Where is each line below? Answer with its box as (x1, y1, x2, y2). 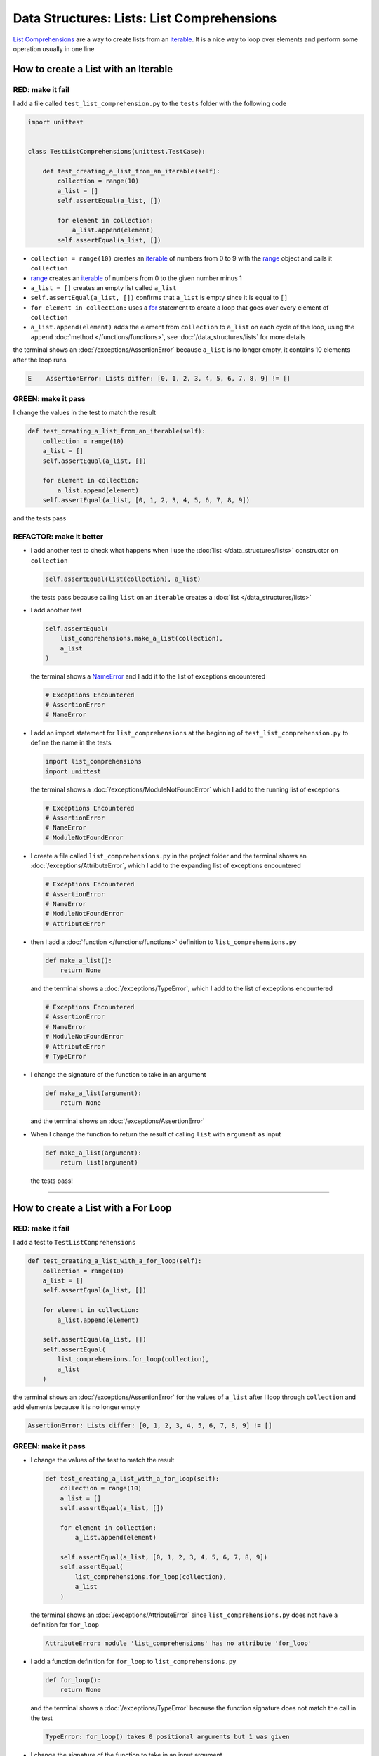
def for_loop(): (45, 1676, 102, 1684)
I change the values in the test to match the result (13, 408, 157, 417)
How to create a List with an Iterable (13, 63, 173, 75)
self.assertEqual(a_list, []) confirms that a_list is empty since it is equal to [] (30, 294, 288, 302)
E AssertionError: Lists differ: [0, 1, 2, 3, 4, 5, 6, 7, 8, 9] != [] (27, 374, 291, 382)
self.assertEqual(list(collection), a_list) (45, 575, 201, 583)
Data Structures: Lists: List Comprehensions (13, 11, 277, 26)
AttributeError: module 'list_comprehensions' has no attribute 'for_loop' (45, 1639, 312, 1647)
